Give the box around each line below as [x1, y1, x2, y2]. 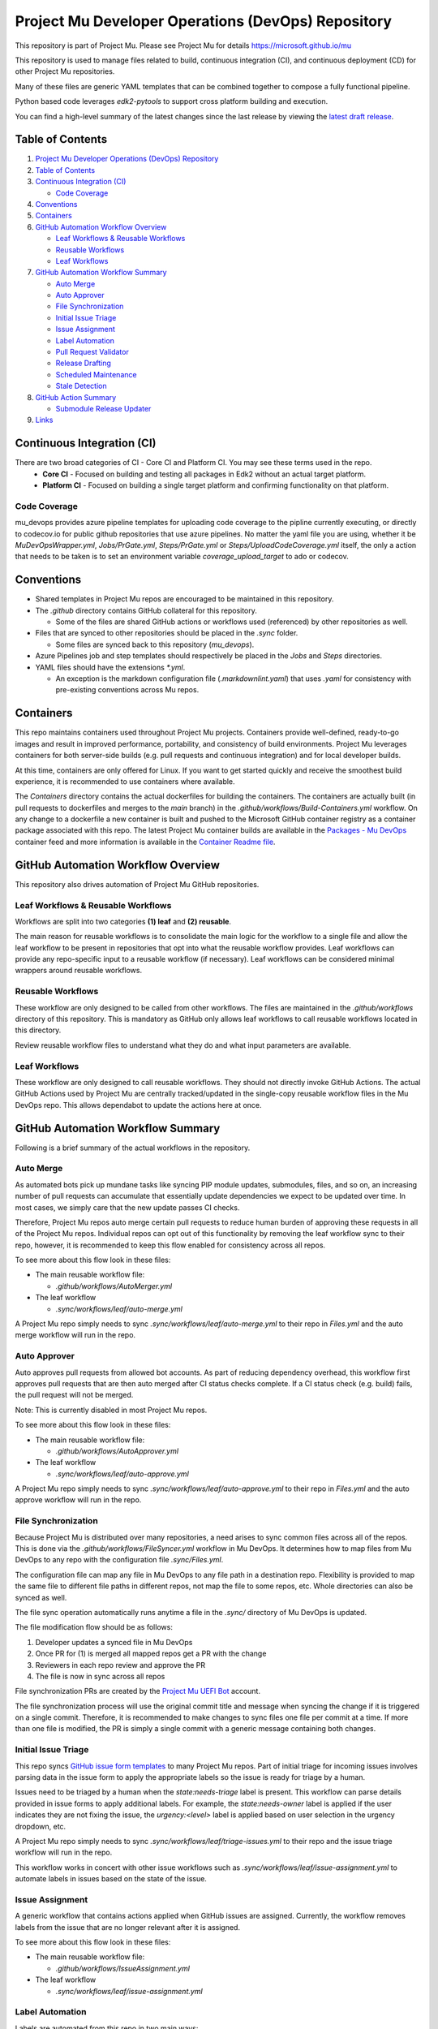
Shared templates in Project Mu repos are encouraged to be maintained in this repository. [35, 594, 334, 604]
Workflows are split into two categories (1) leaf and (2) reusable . [15, 916, 231, 926]
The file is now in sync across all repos [35, 1671, 165, 1681]
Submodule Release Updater [55, 404, 152, 413]
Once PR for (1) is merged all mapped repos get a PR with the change [35, 1648, 267, 1659]
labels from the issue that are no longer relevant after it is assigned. [15, 1922, 241, 1932]
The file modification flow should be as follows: [15, 1622, 174, 1632]
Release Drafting [55, 358, 111, 368]
